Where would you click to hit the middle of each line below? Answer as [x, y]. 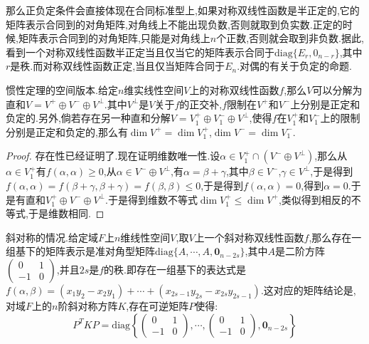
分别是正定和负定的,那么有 [67, 131]
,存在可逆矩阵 [157, 305]
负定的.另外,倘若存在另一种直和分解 [88, 118]
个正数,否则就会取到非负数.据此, [290, 38]
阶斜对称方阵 [88, 305]
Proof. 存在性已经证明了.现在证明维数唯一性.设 [113, 156]
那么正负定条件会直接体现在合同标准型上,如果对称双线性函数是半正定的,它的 [183, 10]
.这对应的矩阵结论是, [308, 290]
